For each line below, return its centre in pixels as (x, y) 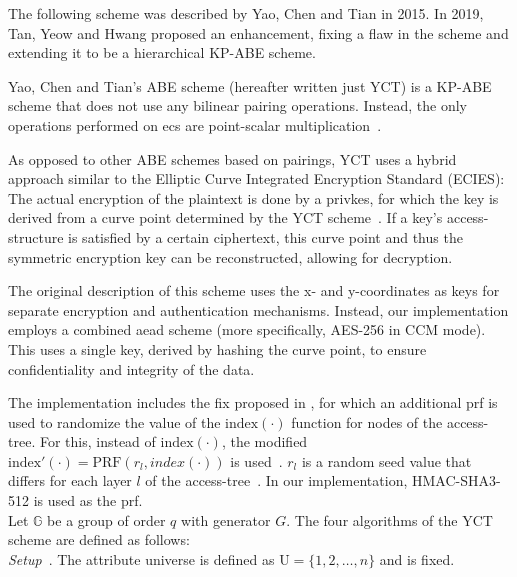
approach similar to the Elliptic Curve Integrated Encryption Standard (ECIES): (256, 178)
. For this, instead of (93, 441)
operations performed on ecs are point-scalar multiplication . (195, 124)
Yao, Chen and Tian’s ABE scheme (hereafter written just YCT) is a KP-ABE (250, 85)
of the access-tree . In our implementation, (276, 480)
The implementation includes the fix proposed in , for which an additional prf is (253, 402)
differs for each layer (70, 480)
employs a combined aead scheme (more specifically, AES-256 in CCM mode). (247, 329)
